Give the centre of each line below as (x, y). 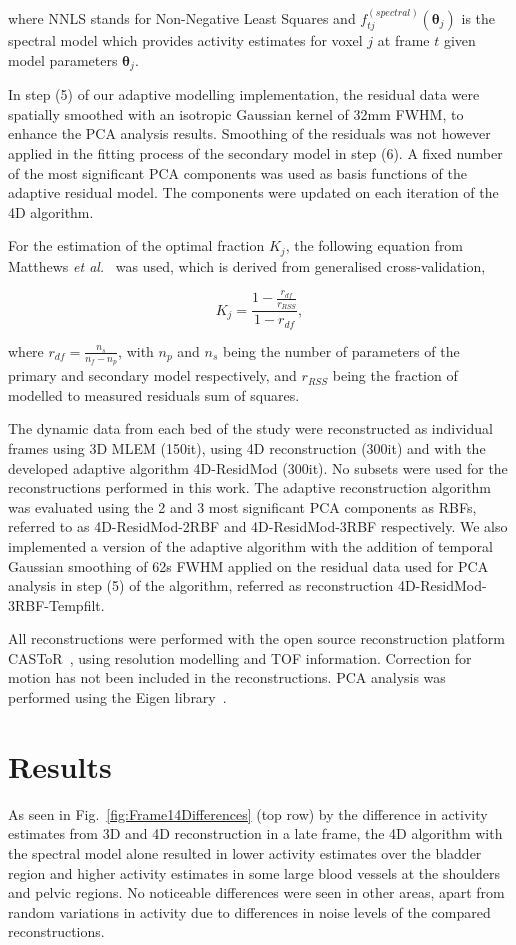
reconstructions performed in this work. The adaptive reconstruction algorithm (249, 487)
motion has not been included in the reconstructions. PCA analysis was (227, 677)
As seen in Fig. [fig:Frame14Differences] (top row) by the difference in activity (248, 813)
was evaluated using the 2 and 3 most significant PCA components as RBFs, (242, 506)
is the (478, 17)
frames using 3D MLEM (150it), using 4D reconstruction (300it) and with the (247, 447)
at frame (403, 40)
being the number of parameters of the (341, 350)
